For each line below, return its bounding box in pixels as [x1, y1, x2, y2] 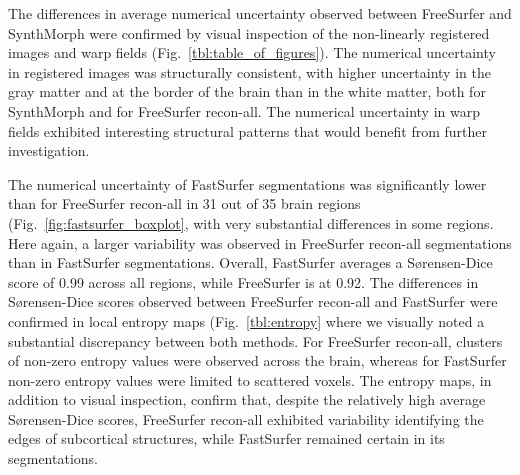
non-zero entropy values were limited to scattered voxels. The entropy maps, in [8, 369, 492, 390]
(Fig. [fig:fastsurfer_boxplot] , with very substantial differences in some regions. [8, 212, 494, 233]
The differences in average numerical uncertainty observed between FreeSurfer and [8, 3, 512, 23]
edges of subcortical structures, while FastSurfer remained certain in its [8, 428, 445, 449]
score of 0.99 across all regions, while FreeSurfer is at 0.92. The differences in [8, 271, 479, 292]
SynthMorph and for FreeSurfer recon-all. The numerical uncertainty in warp [8, 100, 480, 121]
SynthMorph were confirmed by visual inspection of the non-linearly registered [8, 22, 490, 43]
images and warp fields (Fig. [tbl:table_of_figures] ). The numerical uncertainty [8, 42, 496, 63]
